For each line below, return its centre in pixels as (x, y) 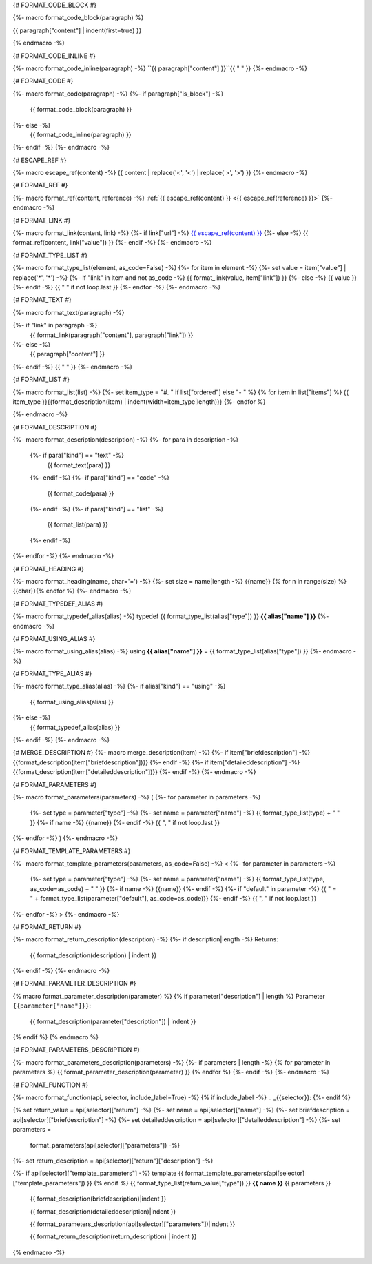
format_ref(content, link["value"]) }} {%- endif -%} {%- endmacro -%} (113, 243)
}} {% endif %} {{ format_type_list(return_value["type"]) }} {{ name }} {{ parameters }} (209, 1183)
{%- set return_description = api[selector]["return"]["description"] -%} (113, 1161)
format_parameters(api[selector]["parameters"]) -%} (105, 1145)
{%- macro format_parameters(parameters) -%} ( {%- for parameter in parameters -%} (137, 797)
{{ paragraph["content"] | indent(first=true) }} (77, 30)
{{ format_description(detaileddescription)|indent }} (103, 1211)
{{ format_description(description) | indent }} (93, 955)
